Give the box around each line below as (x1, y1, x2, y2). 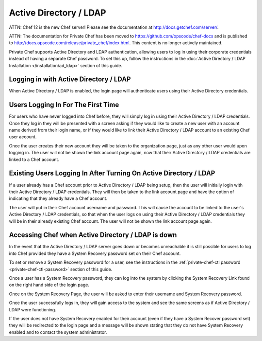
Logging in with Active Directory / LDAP (9, 75, 131, 84)
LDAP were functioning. (9, 306, 57, 312)
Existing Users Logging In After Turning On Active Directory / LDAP (9, 169, 215, 178)
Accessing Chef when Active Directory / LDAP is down (9, 231, 177, 239)
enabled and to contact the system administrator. (9, 329, 107, 335)
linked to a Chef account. (9, 156, 59, 162)
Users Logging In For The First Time (9, 101, 119, 109)
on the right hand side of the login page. (9, 282, 89, 288)
